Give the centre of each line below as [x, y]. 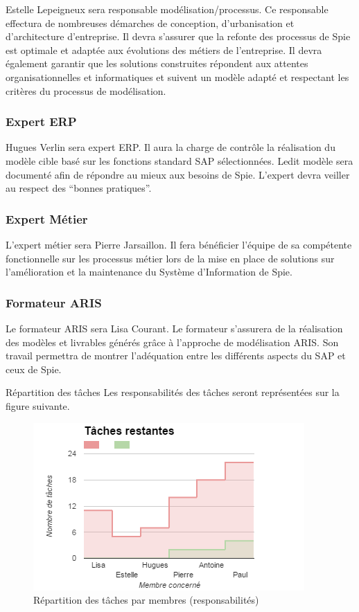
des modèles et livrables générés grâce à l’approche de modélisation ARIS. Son [172, 342]
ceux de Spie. [34, 369]
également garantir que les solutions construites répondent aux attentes [157, 63]
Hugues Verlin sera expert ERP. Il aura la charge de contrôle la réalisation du [170, 147]
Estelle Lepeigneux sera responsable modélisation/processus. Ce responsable [167, 9]
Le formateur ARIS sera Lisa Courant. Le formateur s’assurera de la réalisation [174, 328]
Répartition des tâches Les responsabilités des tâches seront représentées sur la [173, 392]
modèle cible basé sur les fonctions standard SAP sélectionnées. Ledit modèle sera [179, 160]
